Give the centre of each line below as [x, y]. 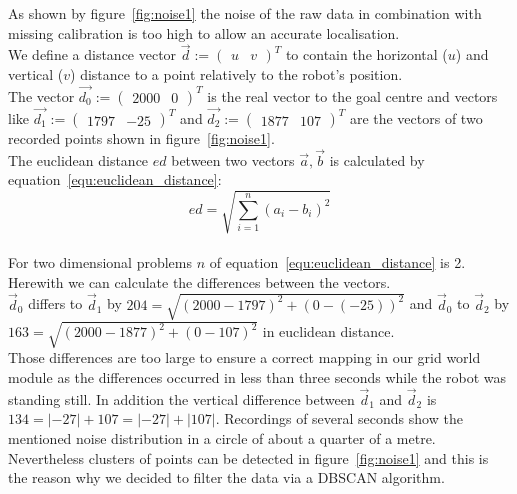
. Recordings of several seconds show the [339, 418]
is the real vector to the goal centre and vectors [352, 95]
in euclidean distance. [328, 331]
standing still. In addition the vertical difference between [181, 398]
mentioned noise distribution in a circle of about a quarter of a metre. [222, 437]
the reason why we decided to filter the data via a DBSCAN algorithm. [226, 477]
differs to [55, 303]
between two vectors [233, 159]
